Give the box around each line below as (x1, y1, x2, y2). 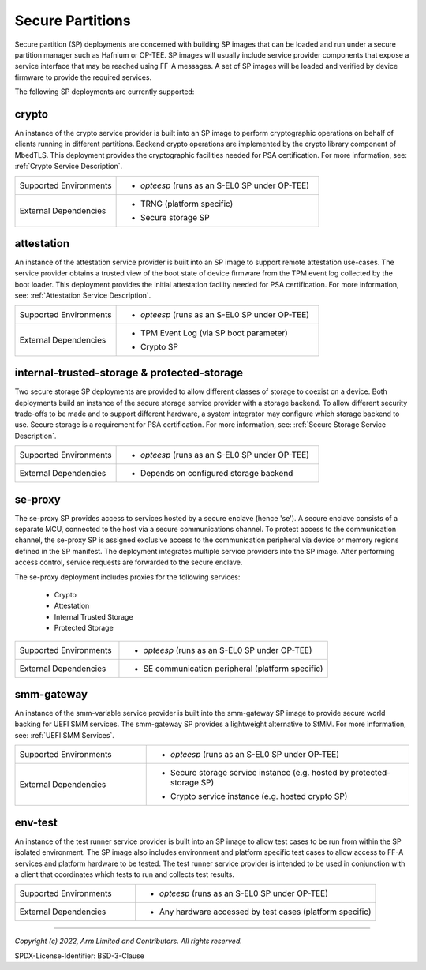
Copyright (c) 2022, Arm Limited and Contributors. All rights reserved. (14, 936, 242, 946)
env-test (14, 815, 58, 829)
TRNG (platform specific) (140, 198, 234, 209)
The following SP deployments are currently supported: (14, 87, 195, 96)
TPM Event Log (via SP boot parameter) (140, 328, 288, 339)
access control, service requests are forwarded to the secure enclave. (14, 557, 243, 567)
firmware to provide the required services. (14, 72, 152, 82)
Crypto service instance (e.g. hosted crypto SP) (170, 791, 348, 802)
